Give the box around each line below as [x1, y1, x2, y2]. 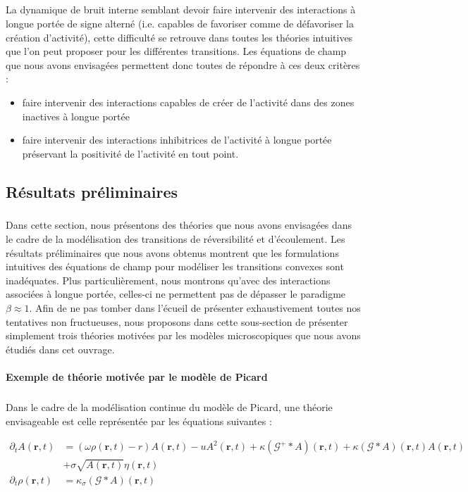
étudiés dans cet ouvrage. [6, 341, 115, 356]
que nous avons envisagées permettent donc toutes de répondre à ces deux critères [6, 57, 360, 72]
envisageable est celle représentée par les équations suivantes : [6, 413, 272, 428]
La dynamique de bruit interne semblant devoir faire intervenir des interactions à [6, 2, 356, 17]
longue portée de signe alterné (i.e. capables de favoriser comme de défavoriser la [6, 15, 354, 30]
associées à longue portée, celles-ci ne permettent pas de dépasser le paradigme [6, 286, 346, 301]
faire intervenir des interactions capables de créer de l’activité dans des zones [22, 94, 355, 109]
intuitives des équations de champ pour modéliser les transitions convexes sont [6, 259, 344, 274]
